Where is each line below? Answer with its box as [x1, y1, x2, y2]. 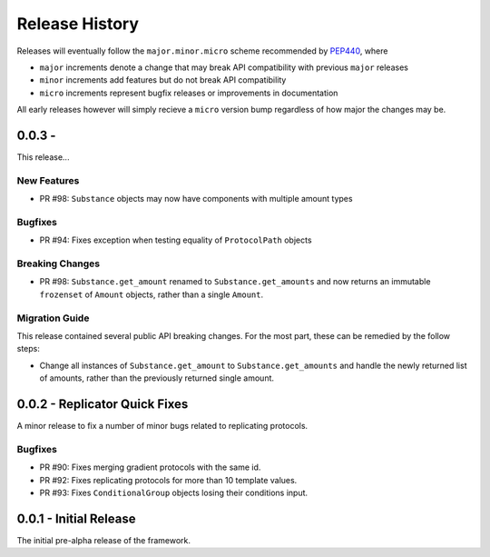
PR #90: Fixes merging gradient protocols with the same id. [39, 462, 261, 472]
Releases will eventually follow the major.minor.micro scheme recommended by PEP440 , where [16, 45, 388, 56]
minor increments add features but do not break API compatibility [39, 75, 287, 85]
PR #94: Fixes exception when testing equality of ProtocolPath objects [39, 234, 312, 245]
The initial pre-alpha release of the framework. [16, 534, 191, 545]
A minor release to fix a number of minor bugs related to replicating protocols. [16, 421, 309, 432]
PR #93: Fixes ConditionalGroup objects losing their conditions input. [39, 487, 309, 498]
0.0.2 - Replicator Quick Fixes [16, 396, 189, 412]
